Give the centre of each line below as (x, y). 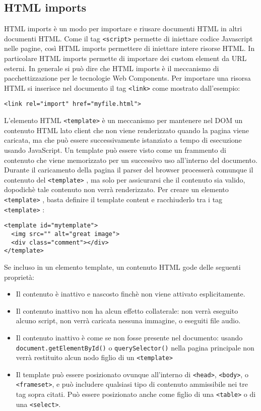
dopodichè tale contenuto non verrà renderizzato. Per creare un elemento (116, 189)
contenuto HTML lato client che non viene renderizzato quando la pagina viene (126, 130)
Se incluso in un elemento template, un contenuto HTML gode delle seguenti (122, 267)
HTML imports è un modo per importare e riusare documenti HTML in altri (123, 28)
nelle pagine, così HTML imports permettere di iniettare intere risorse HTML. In (129, 48)
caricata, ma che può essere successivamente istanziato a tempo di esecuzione (123, 140)
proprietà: (19, 277)
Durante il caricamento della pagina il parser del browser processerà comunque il (129, 170)
